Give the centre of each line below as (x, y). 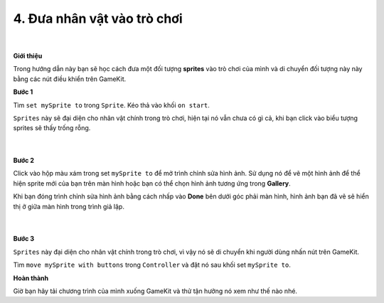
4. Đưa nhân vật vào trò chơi (98, 18)
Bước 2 (24, 161)
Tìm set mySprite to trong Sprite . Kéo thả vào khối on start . (111, 105)
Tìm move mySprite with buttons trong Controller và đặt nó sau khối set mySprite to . (152, 265)
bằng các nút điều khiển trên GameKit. (70, 79)
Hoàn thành (31, 278)
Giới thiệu (28, 55)
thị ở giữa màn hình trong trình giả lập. (69, 206)
